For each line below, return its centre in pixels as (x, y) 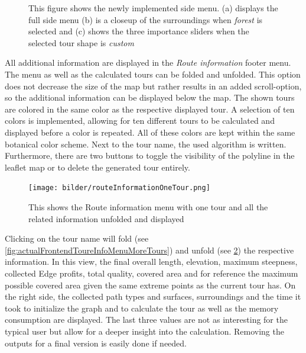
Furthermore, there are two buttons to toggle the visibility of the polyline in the (150, 155)
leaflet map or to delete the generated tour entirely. (97, 167)
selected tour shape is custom (81, 42)
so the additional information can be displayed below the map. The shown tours (150, 97)
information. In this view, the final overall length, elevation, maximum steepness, (151, 261)
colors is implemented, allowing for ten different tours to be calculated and (140, 121)
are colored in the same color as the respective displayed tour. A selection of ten (150, 109)
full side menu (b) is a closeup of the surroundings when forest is (146, 19)
